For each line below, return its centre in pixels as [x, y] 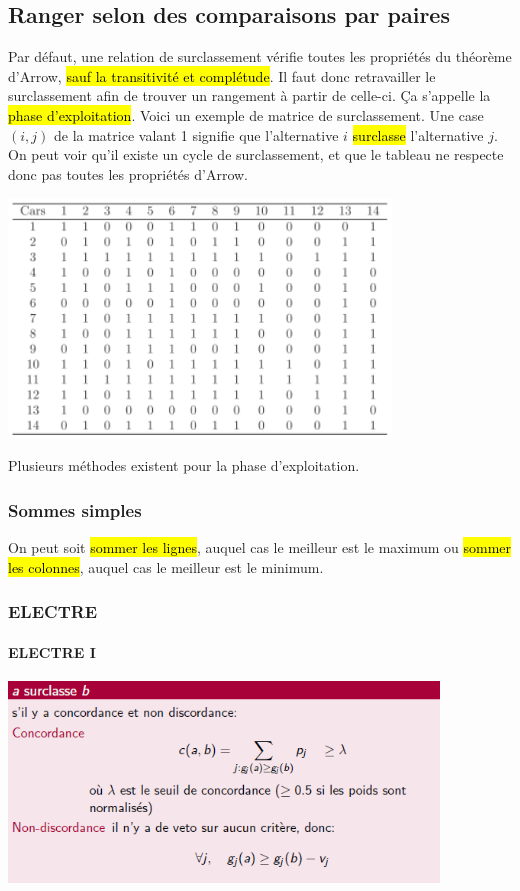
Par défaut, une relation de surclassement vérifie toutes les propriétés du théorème [260, 56]
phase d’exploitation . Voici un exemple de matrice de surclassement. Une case [246, 114]
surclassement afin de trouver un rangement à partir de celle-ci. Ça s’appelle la [249, 95]
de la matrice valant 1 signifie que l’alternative [196, 134]
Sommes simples [75, 509]
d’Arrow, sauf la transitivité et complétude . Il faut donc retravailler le [222, 75]
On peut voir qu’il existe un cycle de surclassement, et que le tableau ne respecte [256, 154]
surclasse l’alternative [418, 134]
